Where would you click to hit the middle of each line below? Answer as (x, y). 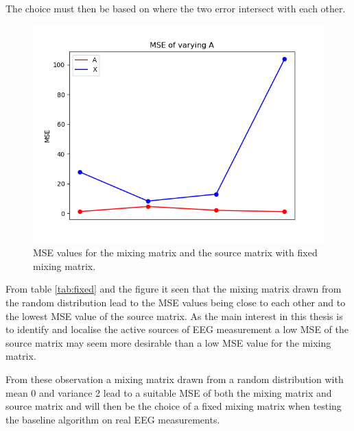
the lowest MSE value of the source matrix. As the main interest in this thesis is (174, 316)
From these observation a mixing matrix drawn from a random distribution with (175, 379)
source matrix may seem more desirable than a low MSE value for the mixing (168, 342)
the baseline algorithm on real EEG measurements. (113, 419)
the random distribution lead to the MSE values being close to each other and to (176, 302)
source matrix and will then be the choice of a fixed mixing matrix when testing (174, 406)
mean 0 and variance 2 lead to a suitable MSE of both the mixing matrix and (169, 392)
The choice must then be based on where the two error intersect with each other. (176, 8)
